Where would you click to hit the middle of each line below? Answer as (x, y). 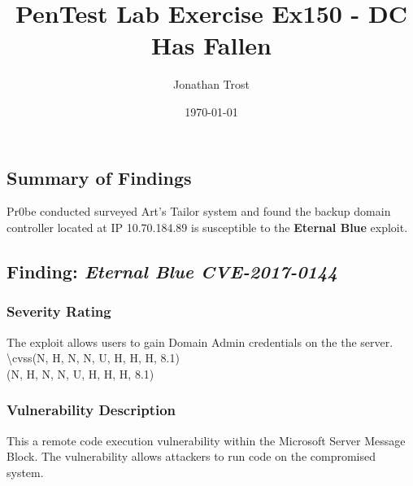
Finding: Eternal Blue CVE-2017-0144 (172, 271)
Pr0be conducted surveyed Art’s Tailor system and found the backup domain (199, 211)
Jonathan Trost (211, 84)
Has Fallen (211, 45)
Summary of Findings (99, 177)
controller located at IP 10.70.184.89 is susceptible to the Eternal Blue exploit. (207, 227)
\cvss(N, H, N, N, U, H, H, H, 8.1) (93, 358)
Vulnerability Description (91, 410)
